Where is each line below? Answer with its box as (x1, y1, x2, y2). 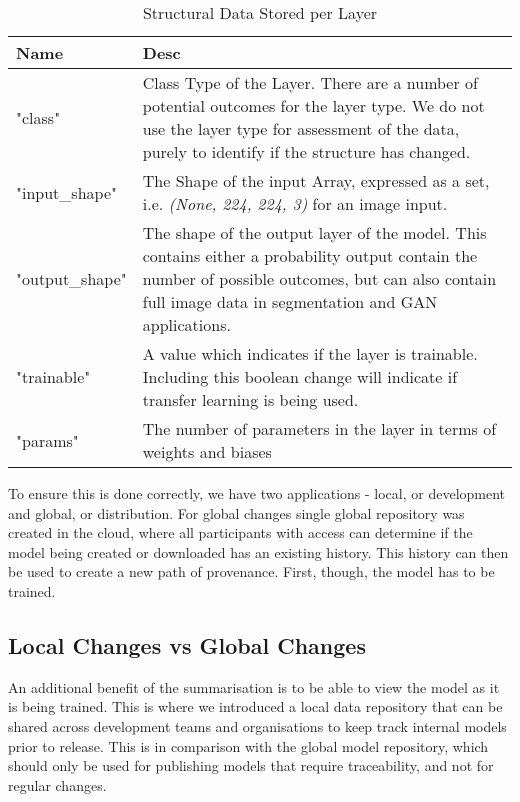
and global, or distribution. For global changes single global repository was (8, 502, 465, 523)
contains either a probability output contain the (142, 244, 478, 267)
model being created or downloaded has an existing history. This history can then (8, 541, 509, 562)
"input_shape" (16, 180, 117, 204)
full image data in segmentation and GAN (142, 290, 438, 313)
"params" (16, 428, 79, 452)
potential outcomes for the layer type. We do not (142, 94, 485, 117)
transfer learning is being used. (142, 388, 359, 411)
